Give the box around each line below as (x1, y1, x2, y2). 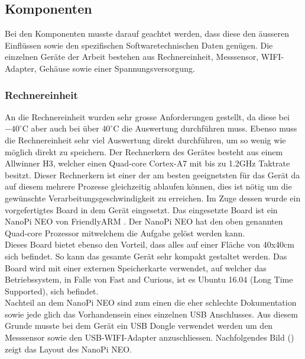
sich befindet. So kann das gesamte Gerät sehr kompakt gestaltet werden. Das (5, 249, 287, 262)
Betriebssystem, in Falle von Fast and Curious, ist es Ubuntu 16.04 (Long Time (5, 273, 293, 286)
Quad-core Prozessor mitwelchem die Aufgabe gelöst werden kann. (5, 226, 245, 239)
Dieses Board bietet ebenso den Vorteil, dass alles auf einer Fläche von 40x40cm (5, 238, 294, 251)
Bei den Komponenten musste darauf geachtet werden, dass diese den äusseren (5, 27, 290, 40)
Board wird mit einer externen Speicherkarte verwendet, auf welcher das (5, 261, 267, 274)
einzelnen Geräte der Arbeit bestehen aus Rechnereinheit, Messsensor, (5, 50, 259, 63)
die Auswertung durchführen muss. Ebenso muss (121, 122, 297, 134)
